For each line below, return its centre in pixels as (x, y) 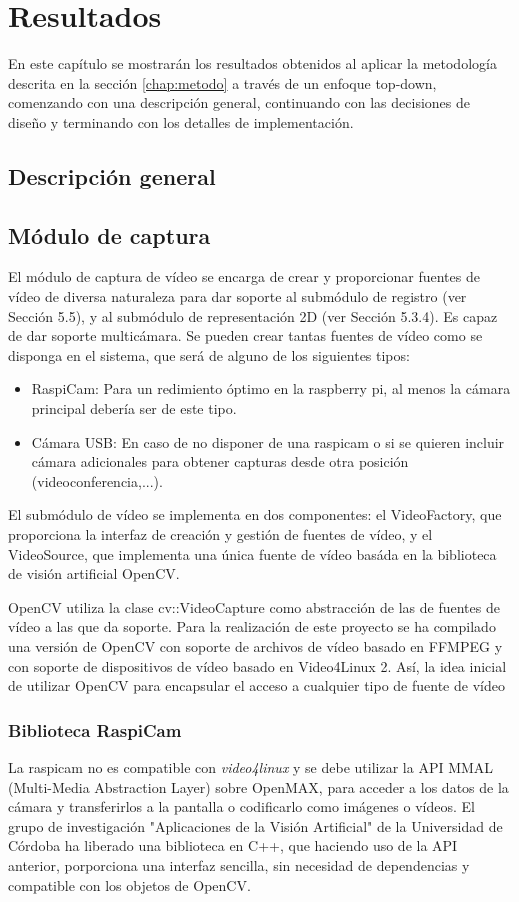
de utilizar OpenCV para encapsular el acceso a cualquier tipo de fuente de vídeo (256, 685)
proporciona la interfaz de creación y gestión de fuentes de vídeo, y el (220, 534)
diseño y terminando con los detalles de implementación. (181, 121)
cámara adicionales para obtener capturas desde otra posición (220, 461)
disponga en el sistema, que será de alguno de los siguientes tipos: (209, 354)
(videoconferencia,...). (97, 480)
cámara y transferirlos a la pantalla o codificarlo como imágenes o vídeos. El (241, 806)
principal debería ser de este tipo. (134, 408)
